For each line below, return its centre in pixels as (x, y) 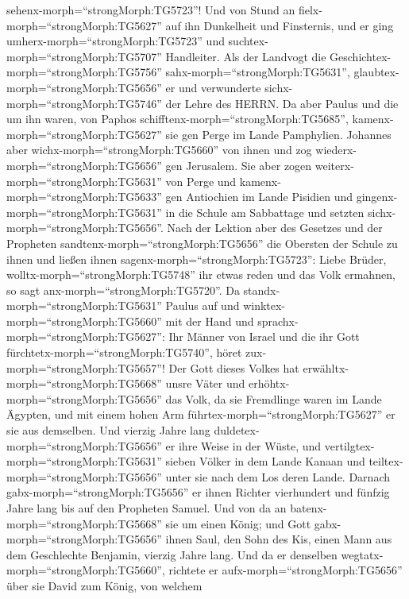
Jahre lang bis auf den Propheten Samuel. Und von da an (147, 508)
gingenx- (377, 197)
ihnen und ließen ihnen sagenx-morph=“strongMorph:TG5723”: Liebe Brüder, (197, 259)
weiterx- (334, 165)
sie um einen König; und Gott (238, 523)
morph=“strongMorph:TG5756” (84, 72)
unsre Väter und (205, 383)
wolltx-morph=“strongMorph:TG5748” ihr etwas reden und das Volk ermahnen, (201, 274)
